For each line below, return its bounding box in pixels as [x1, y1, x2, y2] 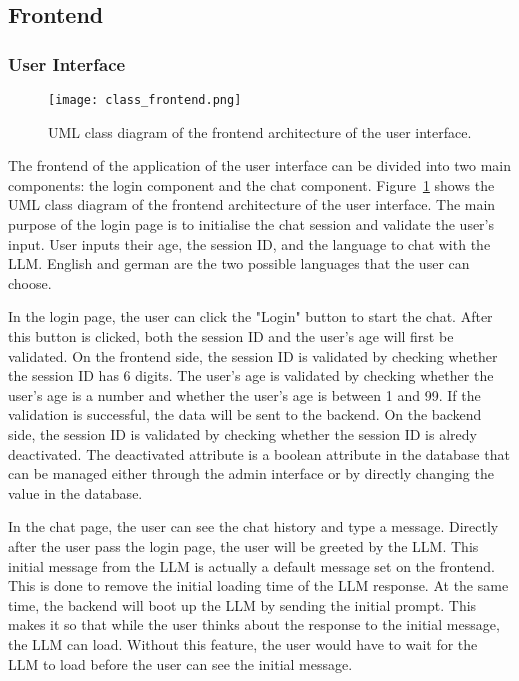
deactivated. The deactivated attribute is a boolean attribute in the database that [8, 443, 510, 464]
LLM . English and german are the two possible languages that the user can [8, 253, 470, 274]
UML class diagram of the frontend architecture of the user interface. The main [8, 194, 496, 215]
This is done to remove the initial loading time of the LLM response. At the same [8, 575, 509, 596]
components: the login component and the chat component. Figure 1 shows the [8, 174, 495, 195]
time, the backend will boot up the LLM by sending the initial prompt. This [8, 594, 477, 615]
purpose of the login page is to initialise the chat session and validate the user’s [8, 214, 495, 235]
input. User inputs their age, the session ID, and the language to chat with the [8, 233, 491, 254]
